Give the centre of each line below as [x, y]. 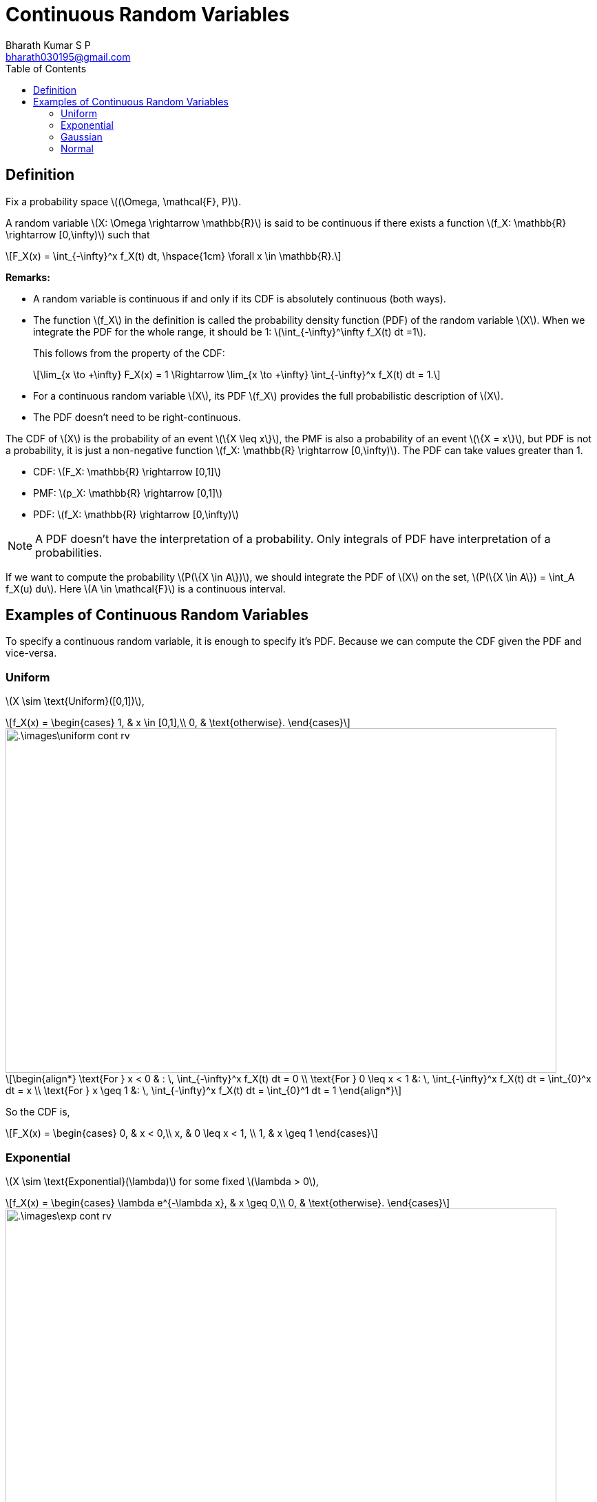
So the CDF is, [38, 1112]
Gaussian [82, 136]
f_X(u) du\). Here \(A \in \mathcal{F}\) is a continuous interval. [146, 588]
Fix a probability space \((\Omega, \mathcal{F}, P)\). [124, 201]
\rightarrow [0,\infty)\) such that [78, 234]
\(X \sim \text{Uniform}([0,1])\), [75, 701]
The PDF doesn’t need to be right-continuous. [137, 417]
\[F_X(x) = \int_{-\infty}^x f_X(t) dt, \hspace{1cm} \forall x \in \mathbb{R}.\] [174, 256]
